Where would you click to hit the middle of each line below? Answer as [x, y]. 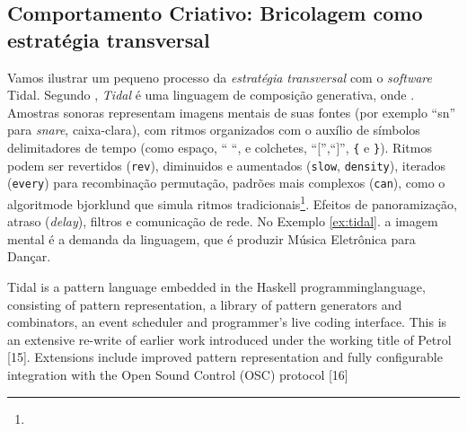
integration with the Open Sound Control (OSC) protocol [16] [178, 374]
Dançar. [29, 256]
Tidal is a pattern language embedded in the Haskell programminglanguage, [216, 286]
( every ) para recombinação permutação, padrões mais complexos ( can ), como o [226, 183]
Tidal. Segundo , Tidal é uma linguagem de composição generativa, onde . [211, 95]
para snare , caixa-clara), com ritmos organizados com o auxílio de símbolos [214, 130]
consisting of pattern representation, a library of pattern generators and [205, 304]
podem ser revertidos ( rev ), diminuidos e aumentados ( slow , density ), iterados [227, 165]
